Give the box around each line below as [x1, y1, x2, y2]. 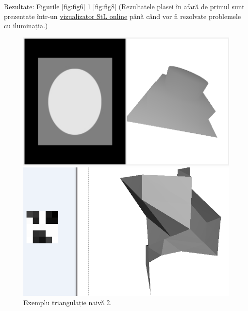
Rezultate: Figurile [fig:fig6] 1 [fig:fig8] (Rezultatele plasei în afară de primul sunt [4, 1, 245, 11]
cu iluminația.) [4, 20, 48, 31]
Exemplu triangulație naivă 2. [23, 297, 112, 308]
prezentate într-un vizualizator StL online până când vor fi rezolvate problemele [4, 11, 241, 21]
